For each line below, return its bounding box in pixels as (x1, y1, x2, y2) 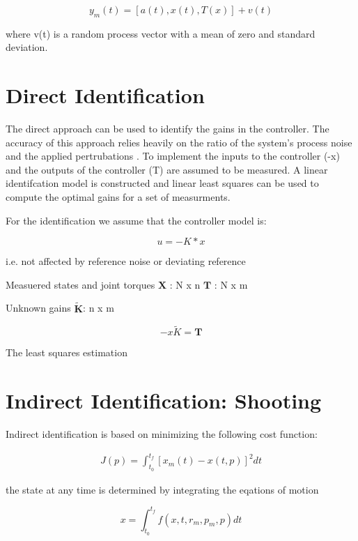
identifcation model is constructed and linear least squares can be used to (6, 176, 319, 190)
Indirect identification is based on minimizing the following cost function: (6, 427, 318, 441)
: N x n (169, 277, 201, 291)
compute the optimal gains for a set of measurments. (6, 190, 231, 204)
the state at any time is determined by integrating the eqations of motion (6, 482, 319, 496)
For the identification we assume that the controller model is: (6, 213, 267, 227)
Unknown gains (6, 300, 71, 315)
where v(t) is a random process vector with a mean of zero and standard (6, 26, 316, 40)
